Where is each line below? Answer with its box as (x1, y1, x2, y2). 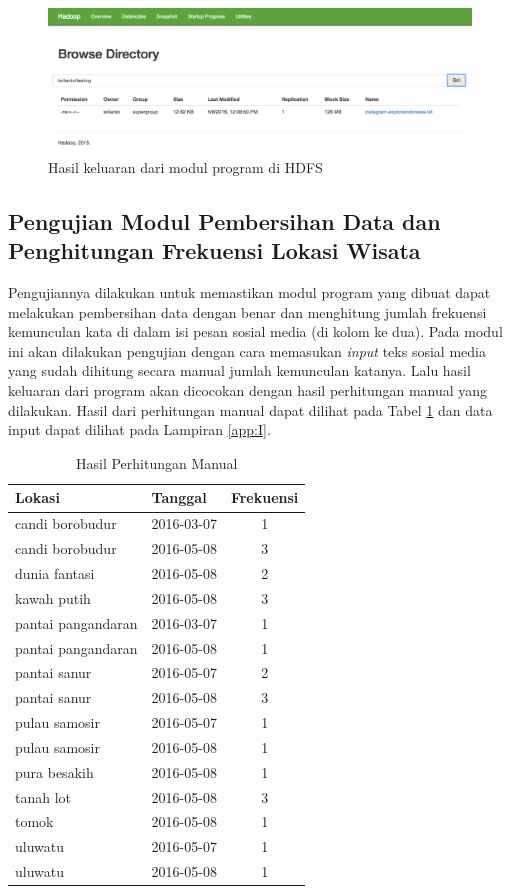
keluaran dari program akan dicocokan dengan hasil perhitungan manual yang (8, 380, 488, 401)
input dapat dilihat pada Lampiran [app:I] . (8, 419, 271, 440)
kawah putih (15, 587, 91, 608)
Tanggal (151, 487, 207, 508)
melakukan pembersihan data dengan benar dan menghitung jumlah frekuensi (8, 301, 487, 322)
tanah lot (15, 786, 72, 807)
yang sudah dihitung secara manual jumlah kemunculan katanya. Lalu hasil (8, 360, 471, 381)
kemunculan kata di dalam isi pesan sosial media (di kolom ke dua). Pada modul (8, 321, 503, 342)
